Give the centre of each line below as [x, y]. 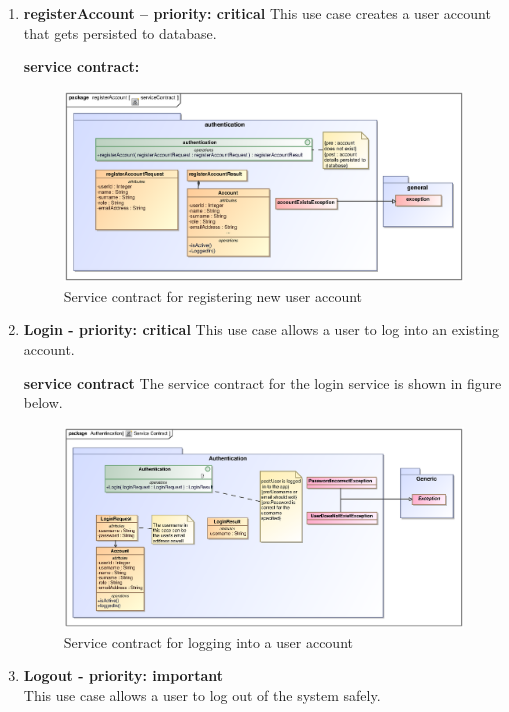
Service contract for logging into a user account [208, 641]
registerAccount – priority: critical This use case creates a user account [257, 13]
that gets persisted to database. [120, 32]
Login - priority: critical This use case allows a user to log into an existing [261, 329]
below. [43, 402]
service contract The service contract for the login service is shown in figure [262, 382]
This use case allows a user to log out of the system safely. [202, 694]
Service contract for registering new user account [213, 295]
